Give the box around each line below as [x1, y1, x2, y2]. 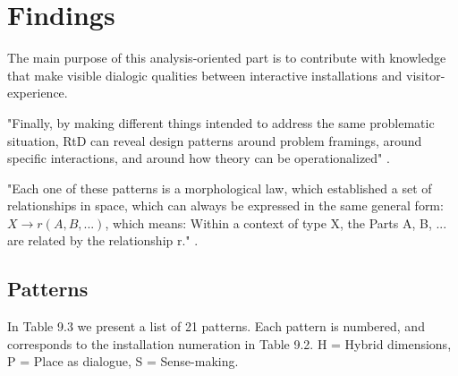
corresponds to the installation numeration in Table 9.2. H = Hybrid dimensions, [7, 334, 452, 353]
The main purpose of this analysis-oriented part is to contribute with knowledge [7, 48, 446, 67]
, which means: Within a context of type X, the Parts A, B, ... [105, 213, 447, 232]
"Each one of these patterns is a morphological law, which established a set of [7, 178, 432, 197]
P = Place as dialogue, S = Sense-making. [7, 352, 239, 371]
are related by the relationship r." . [7, 231, 199, 250]
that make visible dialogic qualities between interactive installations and [7, 65, 403, 84]
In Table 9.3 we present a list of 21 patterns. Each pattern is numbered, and [7, 317, 425, 336]
